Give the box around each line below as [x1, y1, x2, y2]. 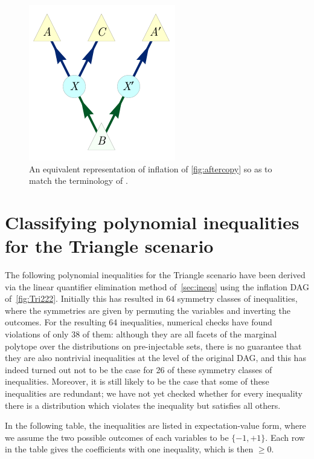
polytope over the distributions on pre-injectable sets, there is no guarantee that [5, 339, 302, 352]
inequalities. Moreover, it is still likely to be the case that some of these [5, 375, 269, 388]
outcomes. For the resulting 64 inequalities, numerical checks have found [5, 316, 272, 328]
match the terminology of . [29, 174, 128, 187]
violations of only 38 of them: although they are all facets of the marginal [5, 328, 277, 340]
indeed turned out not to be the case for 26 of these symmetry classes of [5, 363, 272, 376]
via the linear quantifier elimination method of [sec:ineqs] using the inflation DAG [5, 280, 309, 293]
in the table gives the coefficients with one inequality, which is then [5, 443, 254, 455]
